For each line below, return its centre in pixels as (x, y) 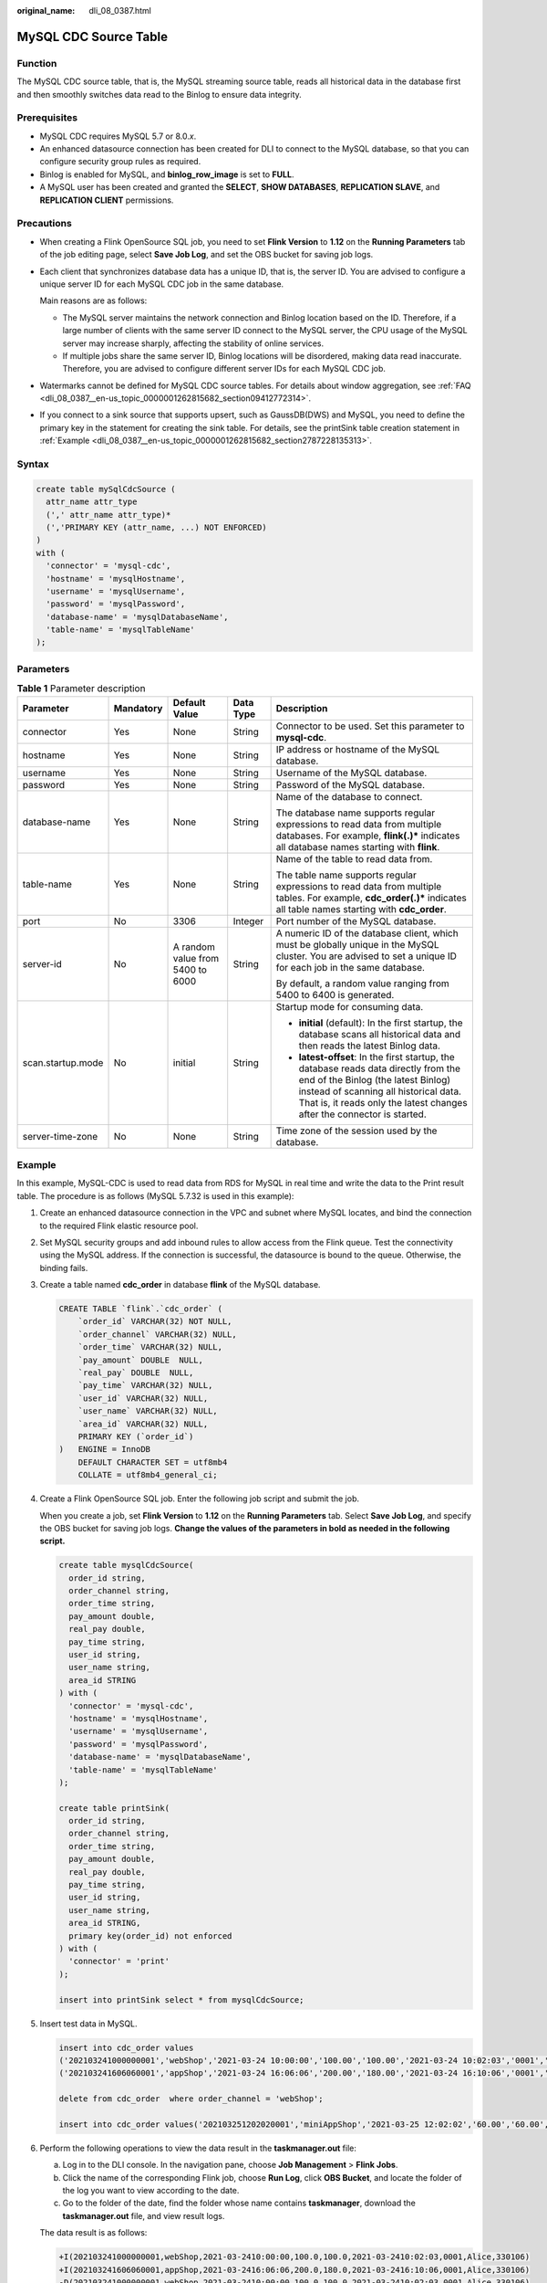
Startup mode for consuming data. (350, 1006)
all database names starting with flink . (358, 847)
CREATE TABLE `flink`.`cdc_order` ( (141, 1309)
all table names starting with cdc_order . (361, 909)
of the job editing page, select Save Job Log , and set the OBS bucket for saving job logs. (206, 255)
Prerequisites (47, 118)
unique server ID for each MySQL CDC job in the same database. (162, 284)
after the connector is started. (363, 1114)
